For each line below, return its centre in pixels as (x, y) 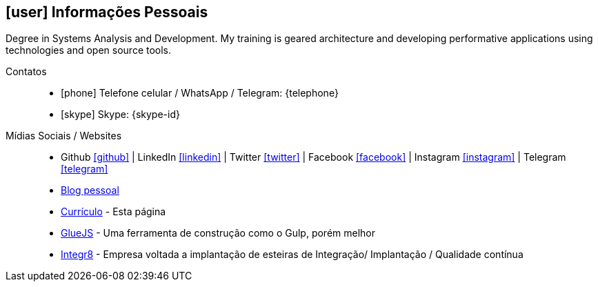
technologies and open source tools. (89, 50)
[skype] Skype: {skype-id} (120, 115)
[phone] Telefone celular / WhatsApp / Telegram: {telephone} (200, 93)
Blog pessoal (90, 190)
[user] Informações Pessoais (107, 12)
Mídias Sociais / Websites (64, 136)
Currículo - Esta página (113, 212)
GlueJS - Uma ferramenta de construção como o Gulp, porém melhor (218, 233)
